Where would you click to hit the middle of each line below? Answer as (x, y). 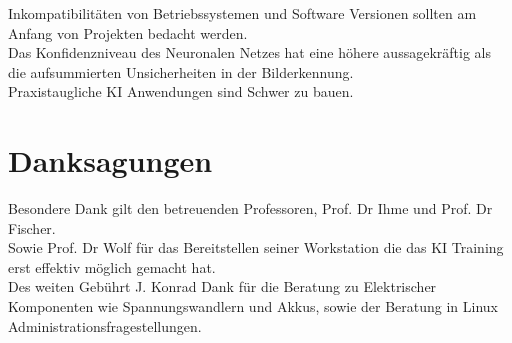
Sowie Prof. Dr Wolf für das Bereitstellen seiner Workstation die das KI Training (256, 247)
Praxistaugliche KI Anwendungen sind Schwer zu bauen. (181, 91)
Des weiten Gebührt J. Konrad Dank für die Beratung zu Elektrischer (222, 286)
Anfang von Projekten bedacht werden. (128, 32)
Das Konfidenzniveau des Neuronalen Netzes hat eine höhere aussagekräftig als (249, 52)
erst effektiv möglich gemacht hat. (112, 266)
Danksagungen (110, 160)
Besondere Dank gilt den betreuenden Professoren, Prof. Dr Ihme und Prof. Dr (250, 208)
